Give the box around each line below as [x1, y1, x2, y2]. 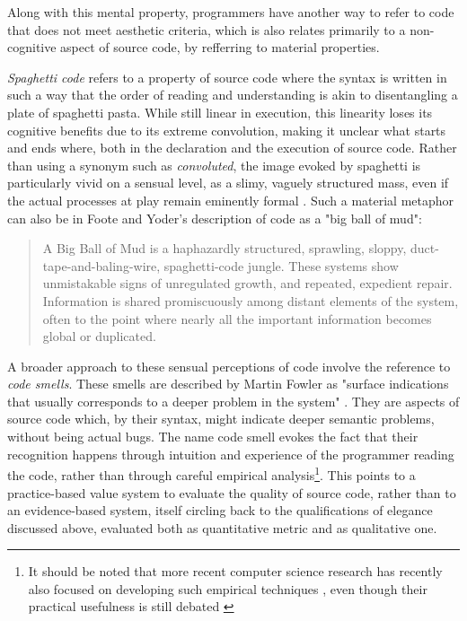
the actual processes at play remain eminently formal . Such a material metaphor [7, 190, 454, 209]
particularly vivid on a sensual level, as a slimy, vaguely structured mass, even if [7, 173, 449, 192]
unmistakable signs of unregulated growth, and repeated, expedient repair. [42, 274, 453, 293]
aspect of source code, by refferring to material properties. [60, 38, 380, 57]
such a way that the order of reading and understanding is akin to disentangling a [7, 85, 458, 104]
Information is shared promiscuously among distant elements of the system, [42, 291, 459, 310]
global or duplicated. [42, 327, 156, 345]
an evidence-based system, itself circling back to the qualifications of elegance [7, 501, 433, 520]
